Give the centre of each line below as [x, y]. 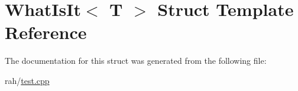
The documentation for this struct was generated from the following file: [136, 61]
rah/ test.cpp [27, 80]
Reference [46, 32]
